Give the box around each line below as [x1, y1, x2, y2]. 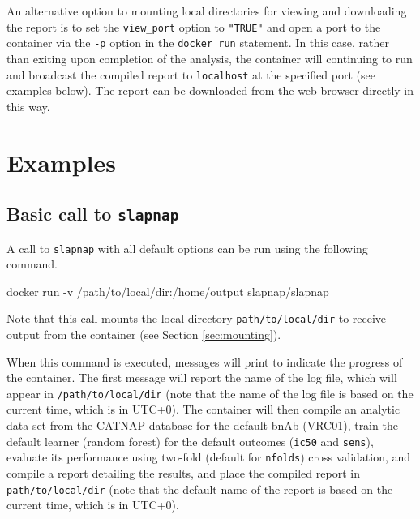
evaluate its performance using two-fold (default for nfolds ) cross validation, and [6, 448, 411, 465]
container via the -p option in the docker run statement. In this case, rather [6, 34, 390, 51]
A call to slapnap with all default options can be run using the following [6, 239, 368, 256]
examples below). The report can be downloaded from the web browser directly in [6, 82, 414, 99]
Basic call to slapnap [6, 201, 179, 226]
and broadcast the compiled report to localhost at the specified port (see [6, 66, 375, 83]
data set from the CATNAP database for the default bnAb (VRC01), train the [6, 417, 398, 434]
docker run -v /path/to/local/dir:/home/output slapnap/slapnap [6, 282, 329, 299]
